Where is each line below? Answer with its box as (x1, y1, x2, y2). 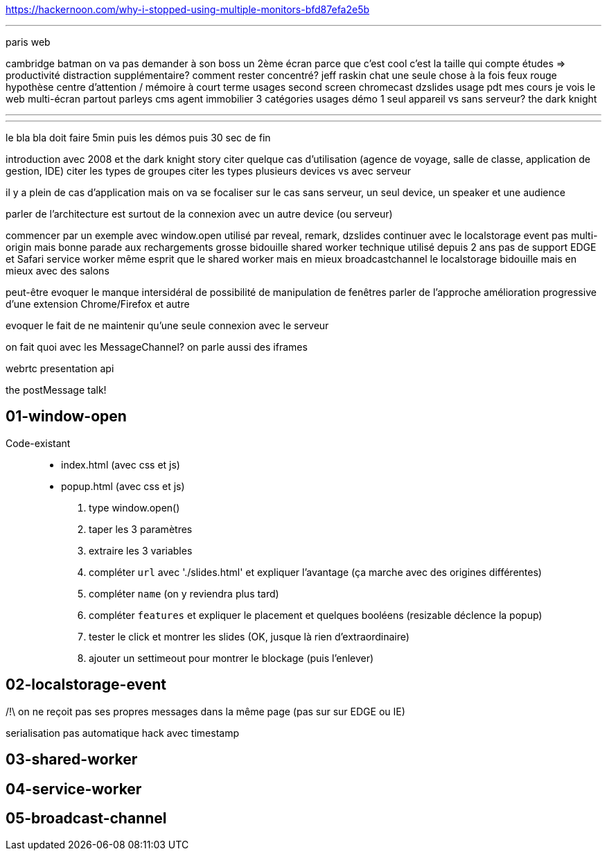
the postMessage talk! (6, 384, 107, 396)
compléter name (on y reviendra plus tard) (89, 587, 279, 600)
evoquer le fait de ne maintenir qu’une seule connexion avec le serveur (6, 320, 329, 331)
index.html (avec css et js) (61, 458, 180, 471)
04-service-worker (6, 780, 142, 798)
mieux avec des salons (6, 265, 109, 277)
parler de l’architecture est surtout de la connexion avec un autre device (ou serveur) (6, 208, 393, 220)
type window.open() (89, 501, 180, 514)
